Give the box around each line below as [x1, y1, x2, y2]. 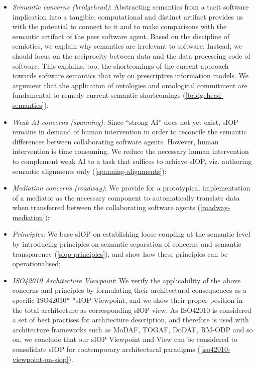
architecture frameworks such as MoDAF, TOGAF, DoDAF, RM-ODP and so [12, 324, 253, 334]
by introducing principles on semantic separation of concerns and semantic [12, 239, 241, 249]
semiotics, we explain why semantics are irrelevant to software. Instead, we [12, 41, 242, 51]
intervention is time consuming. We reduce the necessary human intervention [12, 146, 249, 156]
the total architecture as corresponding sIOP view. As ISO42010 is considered [12, 304, 251, 315]
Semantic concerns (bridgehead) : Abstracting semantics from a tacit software [12, 2, 249, 12]
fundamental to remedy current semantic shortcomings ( [12, 90, 186, 100]
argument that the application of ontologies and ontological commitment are [12, 80, 247, 90]
